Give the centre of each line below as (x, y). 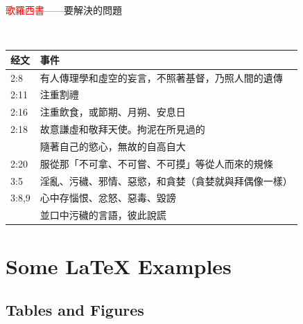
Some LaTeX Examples (119, 265)
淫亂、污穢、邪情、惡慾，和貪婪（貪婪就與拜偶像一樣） (166, 180)
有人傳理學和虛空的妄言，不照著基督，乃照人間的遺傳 (161, 77)
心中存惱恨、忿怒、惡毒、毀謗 (108, 198)
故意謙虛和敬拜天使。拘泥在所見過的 (122, 129)
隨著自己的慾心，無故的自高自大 (113, 146)
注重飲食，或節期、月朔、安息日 (113, 112)
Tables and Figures (75, 310)
